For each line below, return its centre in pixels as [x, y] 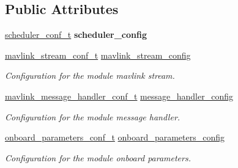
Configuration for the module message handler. [93, 116]
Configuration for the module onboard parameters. [98, 157]
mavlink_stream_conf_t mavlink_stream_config [98, 55]
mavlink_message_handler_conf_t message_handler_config [119, 96]
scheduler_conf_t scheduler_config [76, 35]
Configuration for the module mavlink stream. [90, 75]
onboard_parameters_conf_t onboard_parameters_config [115, 137]
